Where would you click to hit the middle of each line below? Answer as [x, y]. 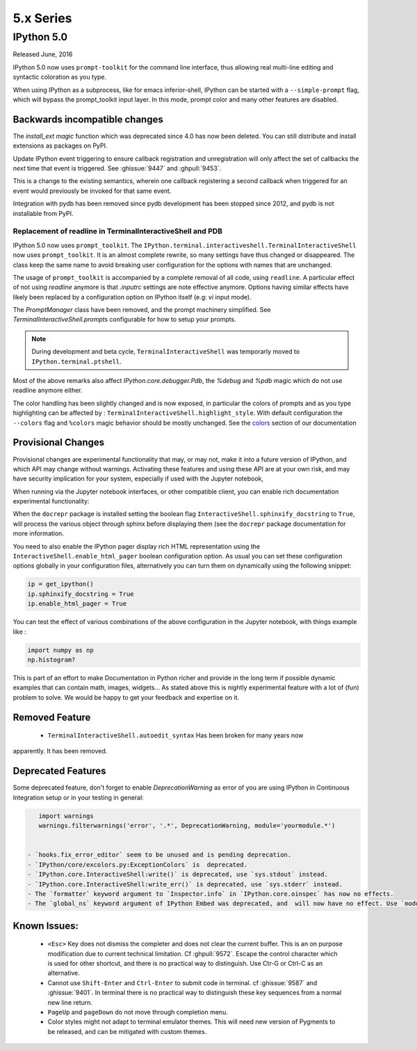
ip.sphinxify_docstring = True [81, 594]
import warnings [66, 816]
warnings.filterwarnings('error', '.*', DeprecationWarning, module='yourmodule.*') [187, 826]
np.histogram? [51, 659]
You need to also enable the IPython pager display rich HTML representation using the [137, 546]
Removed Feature [52, 717]
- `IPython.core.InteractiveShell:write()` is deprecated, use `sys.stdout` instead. [178, 875]
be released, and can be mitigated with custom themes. [127, 1031]
